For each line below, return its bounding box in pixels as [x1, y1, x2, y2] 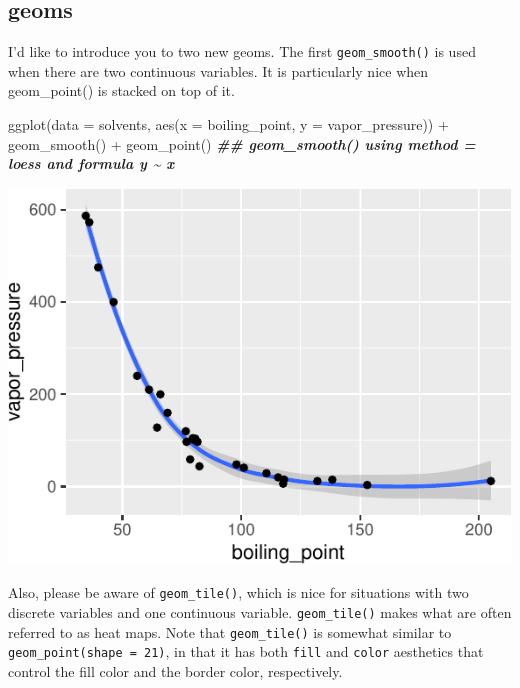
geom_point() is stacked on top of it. [8, 80, 235, 101]
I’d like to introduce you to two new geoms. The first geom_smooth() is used [8, 41, 476, 62]
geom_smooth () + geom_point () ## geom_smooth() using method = [8, 133, 476, 154]
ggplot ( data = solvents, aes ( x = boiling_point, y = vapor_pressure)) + [8, 114, 449, 135]
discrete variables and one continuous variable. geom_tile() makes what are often [8, 601, 512, 622]
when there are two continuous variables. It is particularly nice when [8, 60, 429, 81]
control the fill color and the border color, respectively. [8, 660, 343, 681]
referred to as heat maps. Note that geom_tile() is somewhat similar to [8, 621, 452, 642]
